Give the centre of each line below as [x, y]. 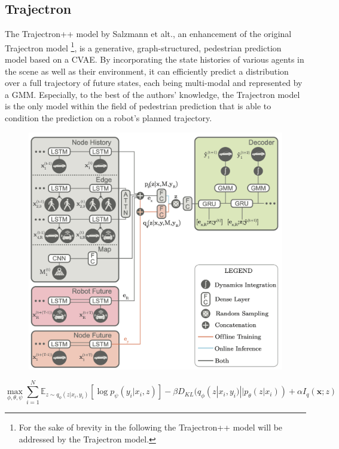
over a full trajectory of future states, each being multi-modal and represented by [154, 83]
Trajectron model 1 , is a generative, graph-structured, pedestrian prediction [143, 47]
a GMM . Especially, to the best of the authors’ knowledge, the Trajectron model [152, 94]
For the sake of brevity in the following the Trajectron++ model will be [151, 427]
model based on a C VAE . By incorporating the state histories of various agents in [155, 59]
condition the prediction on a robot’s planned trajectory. [109, 118]
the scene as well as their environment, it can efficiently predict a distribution [147, 71]
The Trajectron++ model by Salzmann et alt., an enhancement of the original [148, 34]
